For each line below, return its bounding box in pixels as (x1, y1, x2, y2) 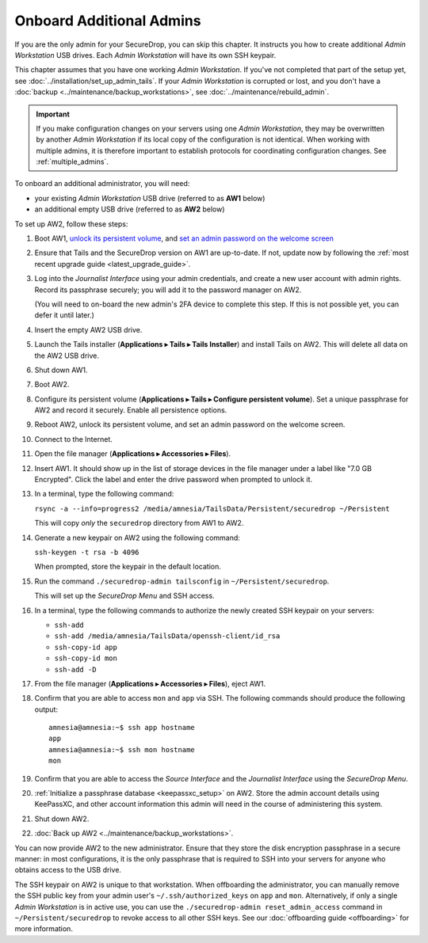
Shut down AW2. (34, 814, 90, 823)
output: (34, 705, 59, 714)
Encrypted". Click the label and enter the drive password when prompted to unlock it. (34, 475, 313, 485)
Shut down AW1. (34, 365, 88, 375)
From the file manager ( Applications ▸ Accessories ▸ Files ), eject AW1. (34, 679, 266, 688)
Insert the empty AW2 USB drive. (34, 325, 143, 334)
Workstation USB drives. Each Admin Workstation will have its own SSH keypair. (14, 50, 277, 59)
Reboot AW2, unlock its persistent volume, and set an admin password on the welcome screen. (34, 420, 346, 429)
